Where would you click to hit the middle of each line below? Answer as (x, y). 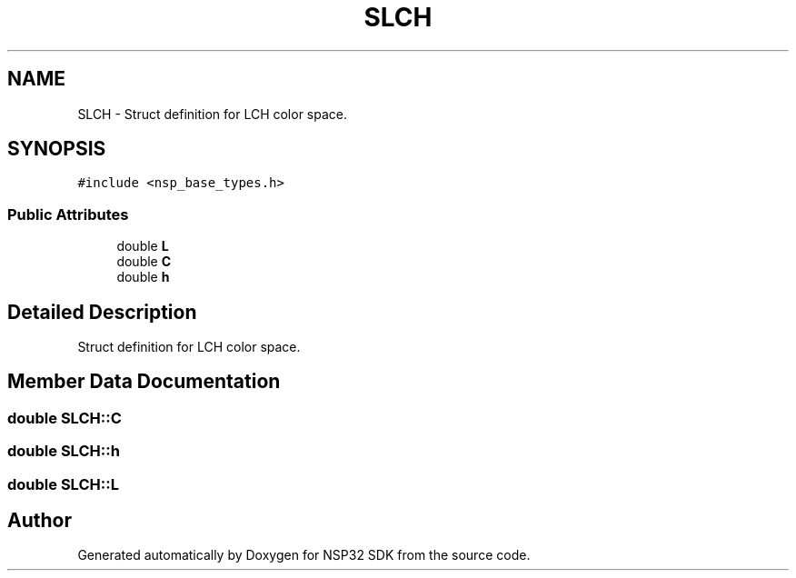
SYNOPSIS (57, 149)
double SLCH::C (65, 418)
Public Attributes (68, 214)
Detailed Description (102, 312)
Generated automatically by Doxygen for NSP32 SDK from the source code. (304, 555)
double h (143, 277)
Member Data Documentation (144, 382)
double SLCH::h (64, 451)
